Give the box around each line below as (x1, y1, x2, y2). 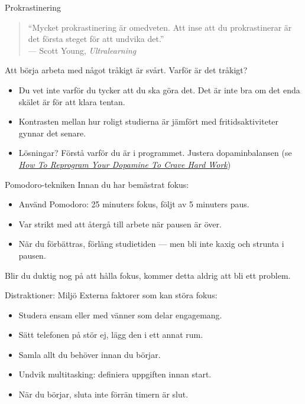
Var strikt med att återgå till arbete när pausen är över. (18, 217, 222, 230)
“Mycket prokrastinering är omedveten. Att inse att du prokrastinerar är (28, 21, 292, 33)
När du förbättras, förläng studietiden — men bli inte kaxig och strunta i (18, 237, 284, 250)
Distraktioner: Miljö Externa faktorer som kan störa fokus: (5, 289, 218, 301)
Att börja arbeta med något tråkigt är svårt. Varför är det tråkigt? (5, 64, 248, 76)
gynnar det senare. (18, 126, 86, 139)
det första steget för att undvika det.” (28, 32, 164, 45)
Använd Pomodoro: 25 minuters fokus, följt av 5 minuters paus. (18, 198, 249, 210)
